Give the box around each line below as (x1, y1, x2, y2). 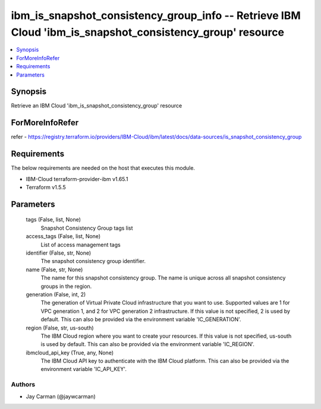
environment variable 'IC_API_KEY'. (40, 366, 127, 373)
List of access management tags (40, 241, 121, 248)
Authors (11, 381, 36, 389)
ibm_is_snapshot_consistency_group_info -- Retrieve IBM (11, 9, 301, 22)
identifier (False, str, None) (26, 249, 92, 256)
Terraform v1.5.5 (26, 184, 67, 191)
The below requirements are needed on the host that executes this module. (11, 164, 196, 172)
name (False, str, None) (26, 266, 83, 273)
